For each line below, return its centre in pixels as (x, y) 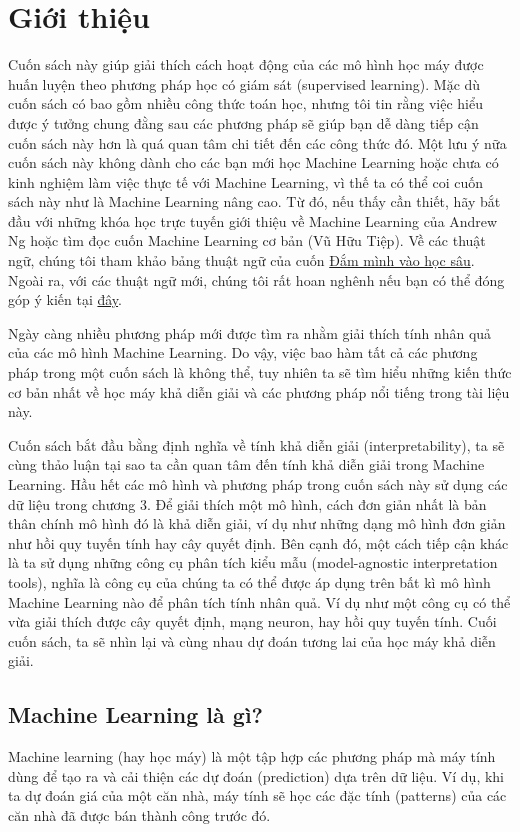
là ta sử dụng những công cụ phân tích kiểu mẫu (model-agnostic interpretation (253, 562)
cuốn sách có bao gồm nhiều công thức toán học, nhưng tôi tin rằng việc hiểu (245, 103)
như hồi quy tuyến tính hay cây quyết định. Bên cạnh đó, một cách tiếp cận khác (258, 542)
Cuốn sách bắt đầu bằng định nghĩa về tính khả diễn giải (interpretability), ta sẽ (256, 444)
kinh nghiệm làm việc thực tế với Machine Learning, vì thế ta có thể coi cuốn (246, 181)
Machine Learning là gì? (135, 714)
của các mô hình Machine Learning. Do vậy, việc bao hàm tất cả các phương (243, 352)
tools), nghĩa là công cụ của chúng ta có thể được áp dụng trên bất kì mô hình (249, 581)
